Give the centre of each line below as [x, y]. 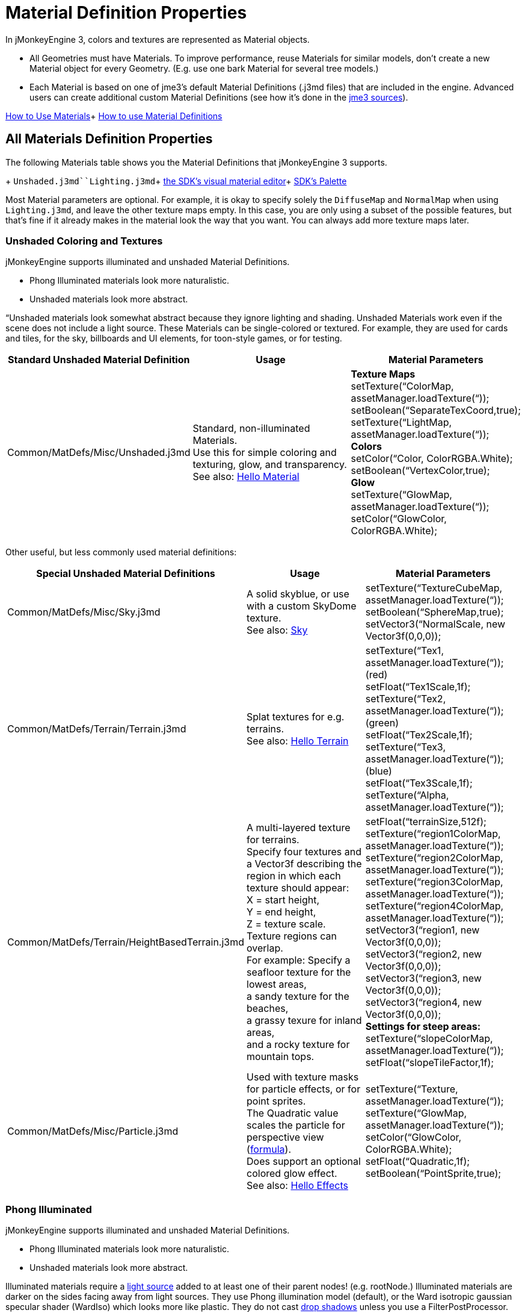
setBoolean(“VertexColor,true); [420, 471]
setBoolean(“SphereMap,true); [434, 612]
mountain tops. [281, 1057]
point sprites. [276, 1101]
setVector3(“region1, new [422, 930]
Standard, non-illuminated [251, 429]
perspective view [285, 1137]
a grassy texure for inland [304, 1021]
